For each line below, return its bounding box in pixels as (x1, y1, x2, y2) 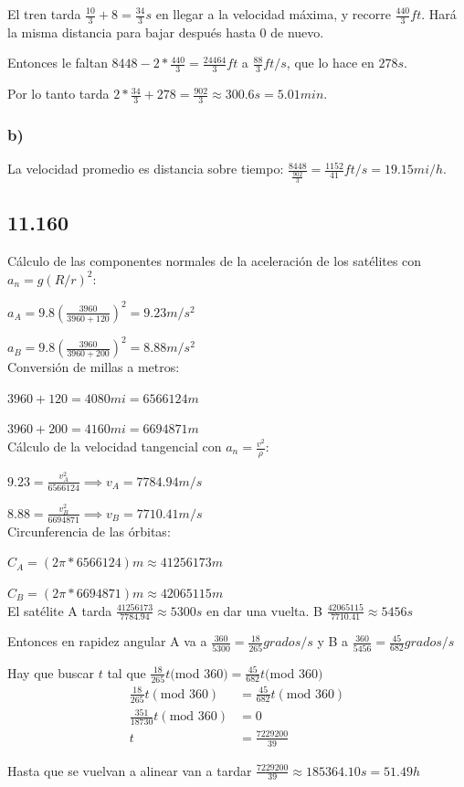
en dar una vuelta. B (206, 601, 322, 620)
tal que (107, 663, 146, 682)
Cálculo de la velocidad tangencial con (7, 437, 222, 456)
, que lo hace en (286, 53, 374, 72)
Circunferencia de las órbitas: (7, 521, 171, 540)
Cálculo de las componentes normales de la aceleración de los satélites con (7, 251, 422, 271)
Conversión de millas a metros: (7, 357, 180, 377)
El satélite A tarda (7, 601, 112, 620)
